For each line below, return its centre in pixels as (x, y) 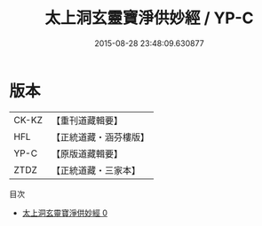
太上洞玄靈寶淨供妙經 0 (65, 213)
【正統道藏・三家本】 (95, 170)
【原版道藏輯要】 (87, 153)
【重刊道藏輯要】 (87, 121)
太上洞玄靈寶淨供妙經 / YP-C (149, 18)
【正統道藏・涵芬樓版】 (100, 136)
